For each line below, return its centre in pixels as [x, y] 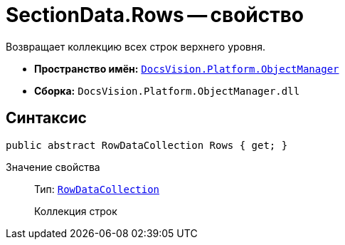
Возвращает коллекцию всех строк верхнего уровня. [136, 46]
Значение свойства [53, 167]
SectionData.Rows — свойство [155, 15]
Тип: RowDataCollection [97, 189]
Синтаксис [46, 118]
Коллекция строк [76, 211]
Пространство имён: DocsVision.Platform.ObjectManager [187, 68]
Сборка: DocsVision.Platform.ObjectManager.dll [167, 90]
